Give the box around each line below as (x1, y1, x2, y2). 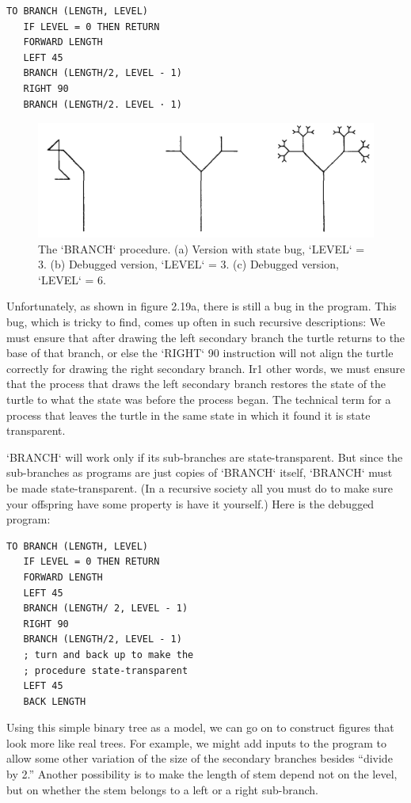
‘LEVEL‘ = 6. (38, 271, 106, 287)
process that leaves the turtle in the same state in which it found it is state (6, 406, 371, 423)
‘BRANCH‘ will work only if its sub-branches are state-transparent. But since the (6, 448, 403, 465)
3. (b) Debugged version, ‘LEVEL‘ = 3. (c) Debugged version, (38, 256, 339, 272)
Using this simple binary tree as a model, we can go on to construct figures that (6, 719, 394, 736)
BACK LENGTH (23, 695, 86, 707)
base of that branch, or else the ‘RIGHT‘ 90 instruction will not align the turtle (6, 344, 394, 361)
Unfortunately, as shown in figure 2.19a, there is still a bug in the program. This (6, 298, 397, 314)
